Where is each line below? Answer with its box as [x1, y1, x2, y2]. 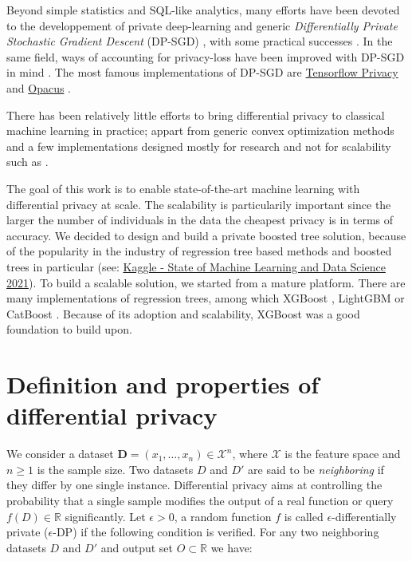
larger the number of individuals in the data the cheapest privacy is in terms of [6, 211, 394, 228]
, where [232, 445, 268, 462]
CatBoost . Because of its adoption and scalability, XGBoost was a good [6, 305, 360, 322]
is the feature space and [284, 445, 401, 462]
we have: [210, 539, 253, 555]
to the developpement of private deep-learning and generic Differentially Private [6, 17, 398, 34]
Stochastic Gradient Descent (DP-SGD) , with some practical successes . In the [6, 33, 393, 49]
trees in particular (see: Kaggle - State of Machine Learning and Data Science [6, 258, 386, 275]
